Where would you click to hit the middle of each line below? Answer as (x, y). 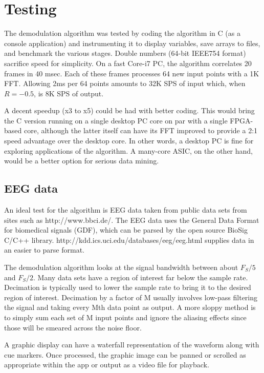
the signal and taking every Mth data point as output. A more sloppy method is (130, 307)
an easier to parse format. (44, 250)
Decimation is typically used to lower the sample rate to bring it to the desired (128, 287)
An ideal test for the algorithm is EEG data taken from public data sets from (126, 210)
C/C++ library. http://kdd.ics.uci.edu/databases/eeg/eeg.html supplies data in (129, 240)
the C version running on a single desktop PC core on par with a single (116, 120)
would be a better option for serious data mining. (82, 161)
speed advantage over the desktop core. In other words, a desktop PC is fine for (129, 141)
